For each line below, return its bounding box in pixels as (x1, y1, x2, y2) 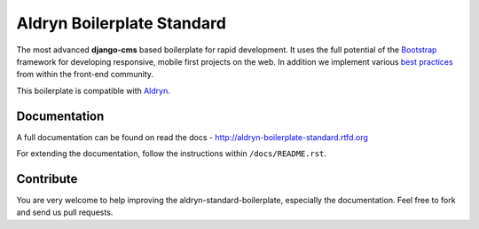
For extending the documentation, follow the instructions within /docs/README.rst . (16, 148, 327, 159)
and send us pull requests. (16, 207, 114, 217)
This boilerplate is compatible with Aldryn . (16, 85, 170, 96)
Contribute (16, 171, 78, 186)
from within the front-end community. (16, 69, 154, 80)
